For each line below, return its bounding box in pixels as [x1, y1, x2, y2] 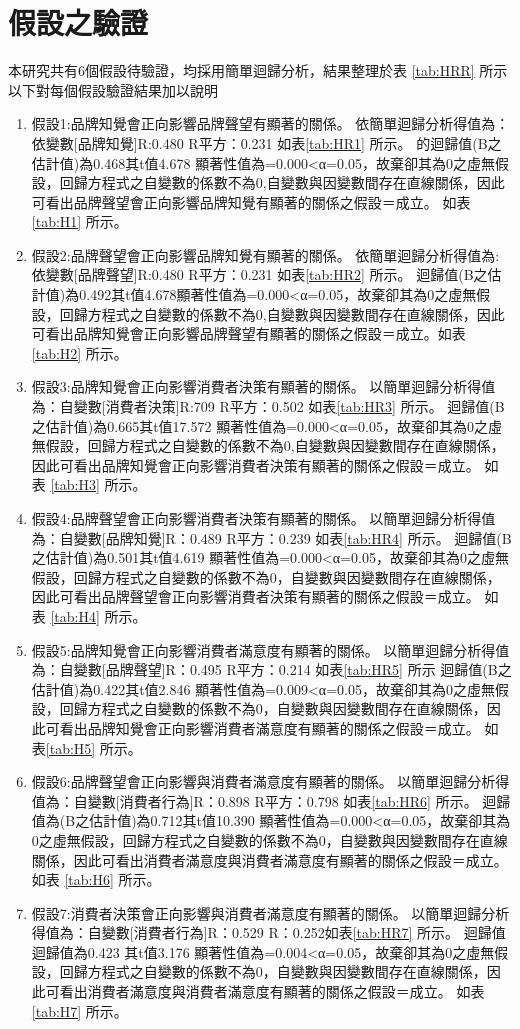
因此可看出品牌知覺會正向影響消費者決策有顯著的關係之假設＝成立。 [31, 454, 480, 475]
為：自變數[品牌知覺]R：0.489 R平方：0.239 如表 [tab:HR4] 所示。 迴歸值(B [31, 527, 512, 548]
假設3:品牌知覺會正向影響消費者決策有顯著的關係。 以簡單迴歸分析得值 [31, 376, 496, 397]
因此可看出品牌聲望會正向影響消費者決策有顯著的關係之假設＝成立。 [31, 586, 480, 607]
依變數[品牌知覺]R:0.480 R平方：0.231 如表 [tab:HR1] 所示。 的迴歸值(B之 [31, 132, 502, 153]
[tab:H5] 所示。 [45, 737, 142, 758]
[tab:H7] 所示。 [31, 1000, 128, 1021]
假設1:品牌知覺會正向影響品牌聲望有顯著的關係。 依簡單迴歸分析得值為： [31, 113, 510, 134]
